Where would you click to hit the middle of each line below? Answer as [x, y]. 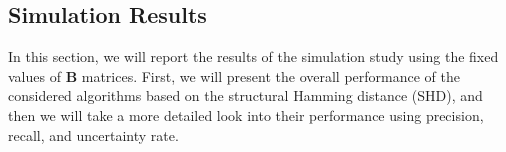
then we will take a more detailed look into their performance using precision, [246, 114]
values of [34, 75]
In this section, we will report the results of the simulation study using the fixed [253, 56]
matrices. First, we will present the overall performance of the [270, 75]
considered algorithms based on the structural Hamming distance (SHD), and [245, 95]
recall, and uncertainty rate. [93, 134]
